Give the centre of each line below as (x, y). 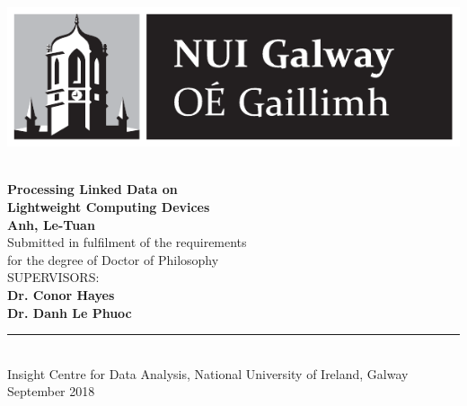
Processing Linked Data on (93, 189)
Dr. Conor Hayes (61, 294)
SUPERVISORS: (53, 277)
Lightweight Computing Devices (109, 206)
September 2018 (51, 391)
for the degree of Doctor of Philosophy (113, 259)
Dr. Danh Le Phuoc (70, 312)
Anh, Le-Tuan (51, 224)
